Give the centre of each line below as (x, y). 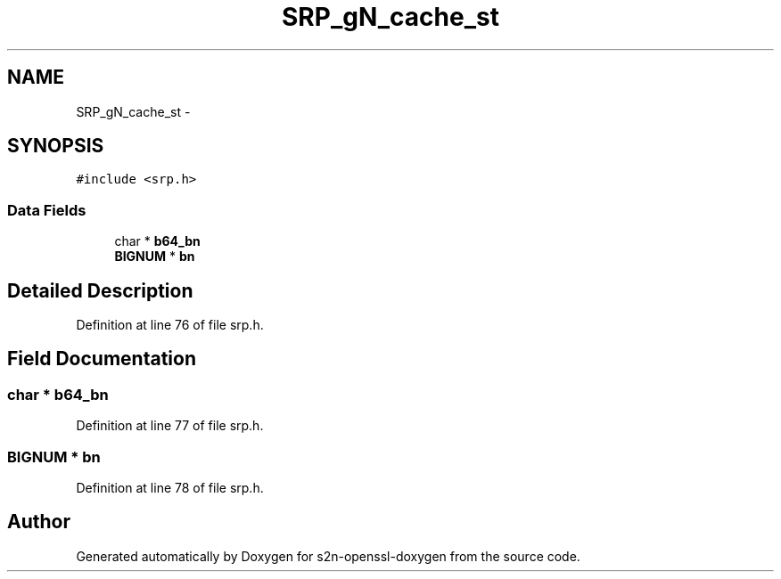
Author (39, 522)
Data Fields (47, 210)
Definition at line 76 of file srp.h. (170, 325)
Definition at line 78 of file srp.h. (170, 488)
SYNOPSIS (56, 146)
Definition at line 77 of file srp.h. (170, 426)
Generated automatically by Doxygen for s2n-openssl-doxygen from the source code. (328, 556)
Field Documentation (102, 359)
